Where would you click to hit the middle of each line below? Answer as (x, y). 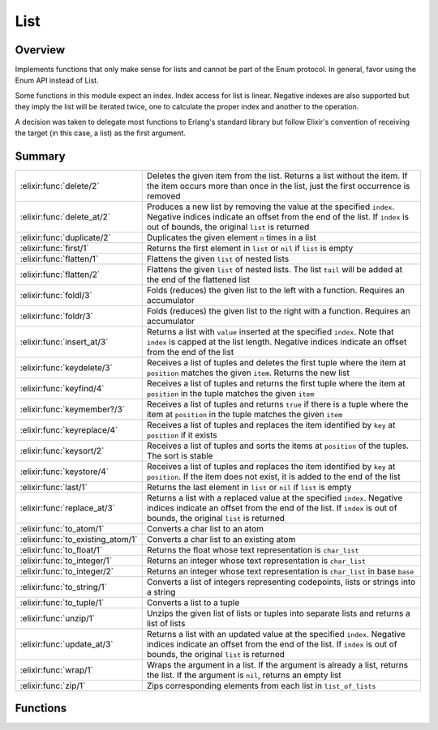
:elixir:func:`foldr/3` (56, 316)
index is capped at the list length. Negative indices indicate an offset (277, 342)
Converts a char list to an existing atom (221, 539)
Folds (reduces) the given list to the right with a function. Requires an (278, 310)
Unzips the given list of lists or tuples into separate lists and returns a (279, 613)
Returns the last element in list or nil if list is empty (249, 487)
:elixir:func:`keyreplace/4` (69, 429)
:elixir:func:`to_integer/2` (67, 571)
